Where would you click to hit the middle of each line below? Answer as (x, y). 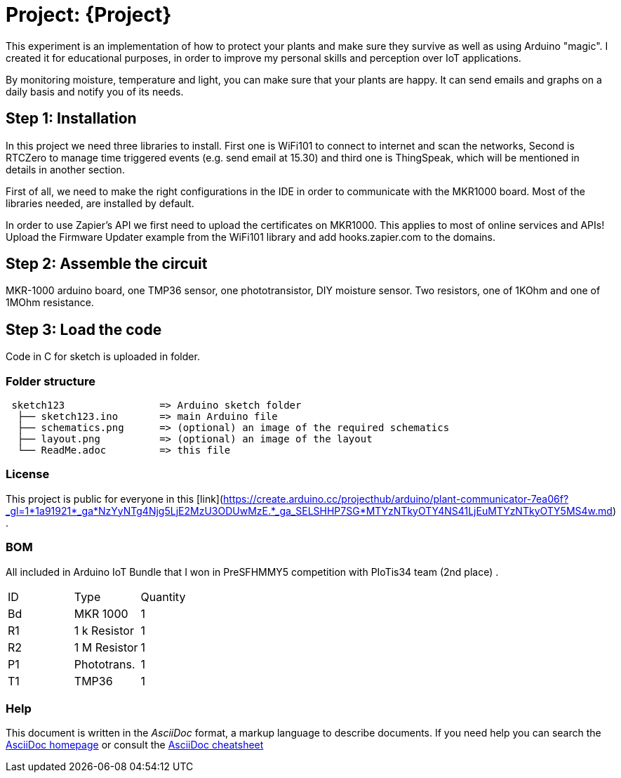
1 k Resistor (104, 630)
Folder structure (51, 381)
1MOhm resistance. (50, 303)
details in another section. (65, 169)
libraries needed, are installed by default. (100, 203)
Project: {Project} (89, 15)
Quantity (163, 596)
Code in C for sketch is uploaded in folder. (103, 357)
